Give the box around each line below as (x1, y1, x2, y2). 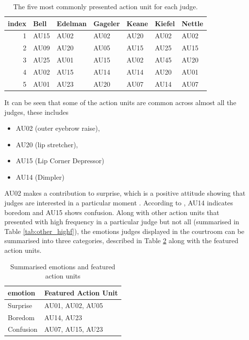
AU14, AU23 (44, 312, 82, 322)
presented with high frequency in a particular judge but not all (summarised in (4, 216, 239, 227)
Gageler (93, 18, 120, 28)
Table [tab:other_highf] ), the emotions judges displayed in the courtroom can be (4, 226, 245, 236)
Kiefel (154, 18, 175, 28)
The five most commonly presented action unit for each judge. (13, 1, 198, 11)
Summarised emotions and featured (10, 261, 116, 271)
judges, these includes (4, 107, 69, 117)
